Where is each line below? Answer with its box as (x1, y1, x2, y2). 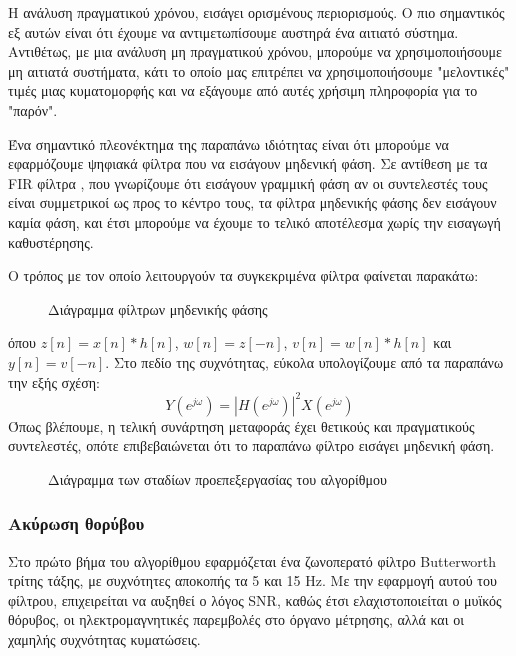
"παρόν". (8, 99, 58, 120)
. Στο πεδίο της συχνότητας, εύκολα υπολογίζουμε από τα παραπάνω (105, 351, 504, 372)
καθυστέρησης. (8, 231, 94, 252)
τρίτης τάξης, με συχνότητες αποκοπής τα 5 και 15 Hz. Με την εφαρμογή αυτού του (8, 570, 497, 591)
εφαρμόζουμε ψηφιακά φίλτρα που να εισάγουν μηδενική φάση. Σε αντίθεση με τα (8, 153, 488, 174)
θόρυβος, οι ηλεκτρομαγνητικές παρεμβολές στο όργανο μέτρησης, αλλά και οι (8, 609, 464, 630)
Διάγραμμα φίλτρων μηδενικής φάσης (48, 298, 268, 319)
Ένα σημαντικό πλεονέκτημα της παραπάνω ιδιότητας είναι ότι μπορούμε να (8, 133, 449, 154)
